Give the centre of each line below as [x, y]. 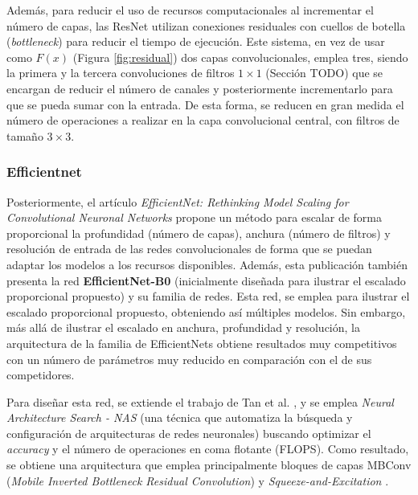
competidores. [41, 375]
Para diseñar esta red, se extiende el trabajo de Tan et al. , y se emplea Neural [200, 401]
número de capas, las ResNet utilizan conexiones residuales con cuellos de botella [206, 25]
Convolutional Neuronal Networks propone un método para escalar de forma [195, 217]
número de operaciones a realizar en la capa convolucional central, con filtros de [203, 120]
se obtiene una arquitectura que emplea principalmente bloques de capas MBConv [209, 465]
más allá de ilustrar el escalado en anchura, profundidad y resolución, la [183, 327]
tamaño [25, 135]
